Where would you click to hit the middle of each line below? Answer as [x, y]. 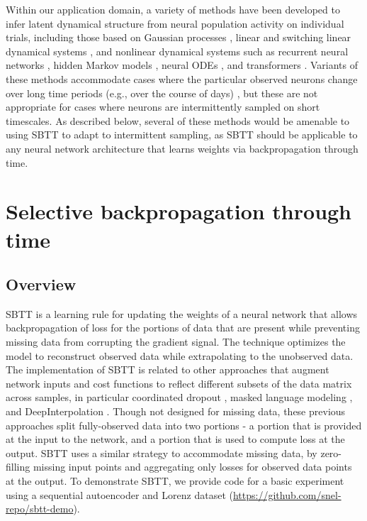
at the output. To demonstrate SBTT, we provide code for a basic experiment [175, 481]
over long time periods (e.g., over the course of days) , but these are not [162, 93]
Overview [41, 284]
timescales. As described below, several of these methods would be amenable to [178, 120]
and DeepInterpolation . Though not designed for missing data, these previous [176, 411]
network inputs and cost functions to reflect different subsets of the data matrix [179, 383]
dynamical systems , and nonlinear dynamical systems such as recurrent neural [177, 51]
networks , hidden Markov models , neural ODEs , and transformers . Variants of [182, 65]
